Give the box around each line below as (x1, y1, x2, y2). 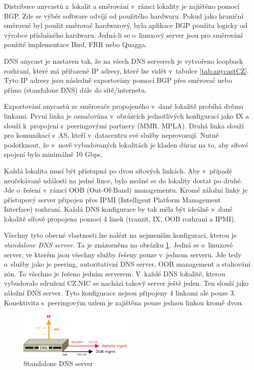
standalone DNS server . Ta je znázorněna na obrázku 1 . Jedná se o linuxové (4, 240, 233, 250)
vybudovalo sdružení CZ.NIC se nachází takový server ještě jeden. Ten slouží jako (4, 278, 249, 288)
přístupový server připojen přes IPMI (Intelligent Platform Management (4, 194, 221, 204)
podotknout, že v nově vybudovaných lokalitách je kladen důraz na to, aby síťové (4, 139, 249, 149)
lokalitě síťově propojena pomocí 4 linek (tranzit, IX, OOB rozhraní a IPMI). (4, 213, 236, 223)
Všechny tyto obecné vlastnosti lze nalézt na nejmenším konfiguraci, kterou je (4, 230, 237, 240)
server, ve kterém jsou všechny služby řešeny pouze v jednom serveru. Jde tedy (4, 249, 242, 259)
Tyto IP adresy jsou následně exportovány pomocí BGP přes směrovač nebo (4, 75, 232, 85)
